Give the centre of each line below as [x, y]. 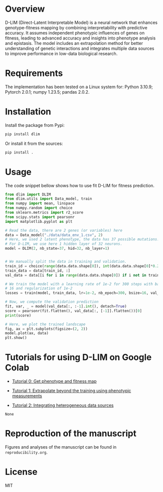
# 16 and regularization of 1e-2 [39, 289]
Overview [25, 9]
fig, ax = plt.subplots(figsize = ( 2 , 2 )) [47, 329]
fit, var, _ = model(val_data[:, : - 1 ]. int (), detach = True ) [66, 306]
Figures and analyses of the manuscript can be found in [61, 447]
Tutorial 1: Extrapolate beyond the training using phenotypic [72, 391]
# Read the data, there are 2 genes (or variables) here [64, 230]
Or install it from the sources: [34, 143]
